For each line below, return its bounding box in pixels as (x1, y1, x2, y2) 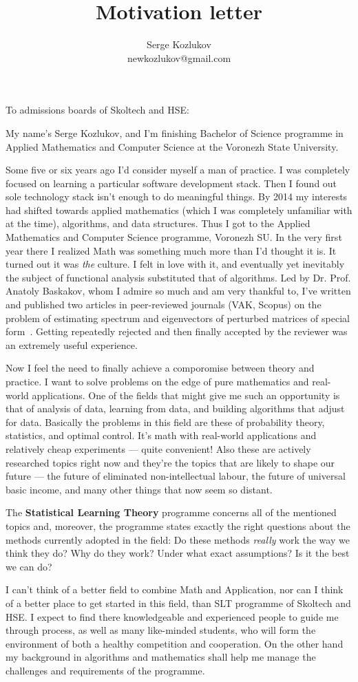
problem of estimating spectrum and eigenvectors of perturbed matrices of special (6, 310, 350, 325)
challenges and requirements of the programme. (6, 663, 205, 677)
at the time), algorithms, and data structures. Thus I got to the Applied (6, 216, 310, 231)
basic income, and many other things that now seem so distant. (6, 482, 273, 496)
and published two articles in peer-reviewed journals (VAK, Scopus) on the (6, 297, 322, 312)
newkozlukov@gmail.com (127, 50, 231, 65)
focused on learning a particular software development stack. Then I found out (6, 175, 337, 190)
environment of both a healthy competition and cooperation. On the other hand (6, 636, 344, 650)
